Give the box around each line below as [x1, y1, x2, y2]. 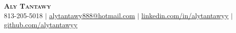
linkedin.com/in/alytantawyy [141, 10, 229, 20]
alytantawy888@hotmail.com [49, 10, 135, 20]
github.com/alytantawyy [4, 20, 78, 30]
